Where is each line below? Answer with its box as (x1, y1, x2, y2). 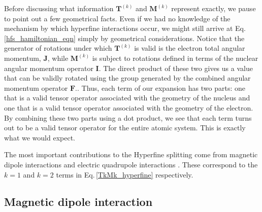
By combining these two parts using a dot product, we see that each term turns (4, 112, 252, 123)
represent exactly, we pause (171, 3, 256, 13)
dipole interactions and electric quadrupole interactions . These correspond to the (4, 159, 258, 169)
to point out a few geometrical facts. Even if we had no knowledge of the (4, 13, 231, 23)
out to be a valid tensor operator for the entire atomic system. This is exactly (4, 122, 246, 133)
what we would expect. (4, 132, 75, 143)
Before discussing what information (4, 3, 114, 13)
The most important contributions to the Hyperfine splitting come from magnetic (4, 149, 258, 160)
